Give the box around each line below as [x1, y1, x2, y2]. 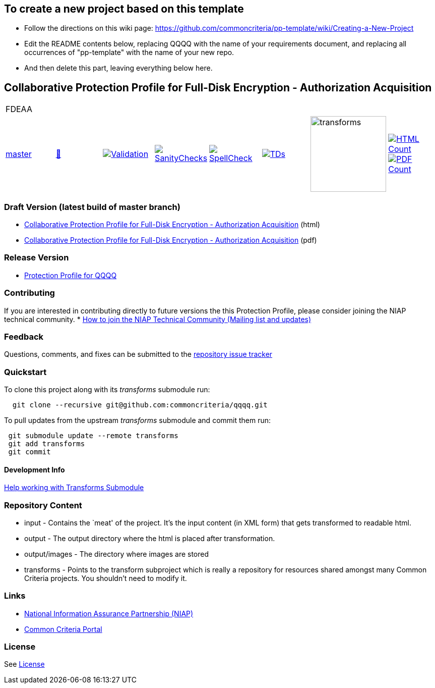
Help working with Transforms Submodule [4, 483, 144, 492]
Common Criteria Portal [24, 624, 102, 633]
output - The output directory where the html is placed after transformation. [24, 534, 275, 543]
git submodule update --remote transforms [8, 432, 178, 440]
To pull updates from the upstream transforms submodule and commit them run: [4, 416, 271, 425]
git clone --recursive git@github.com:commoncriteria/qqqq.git [12, 401, 268, 409]
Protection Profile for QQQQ [24, 271, 117, 280]
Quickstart [4, 366, 47, 377]
